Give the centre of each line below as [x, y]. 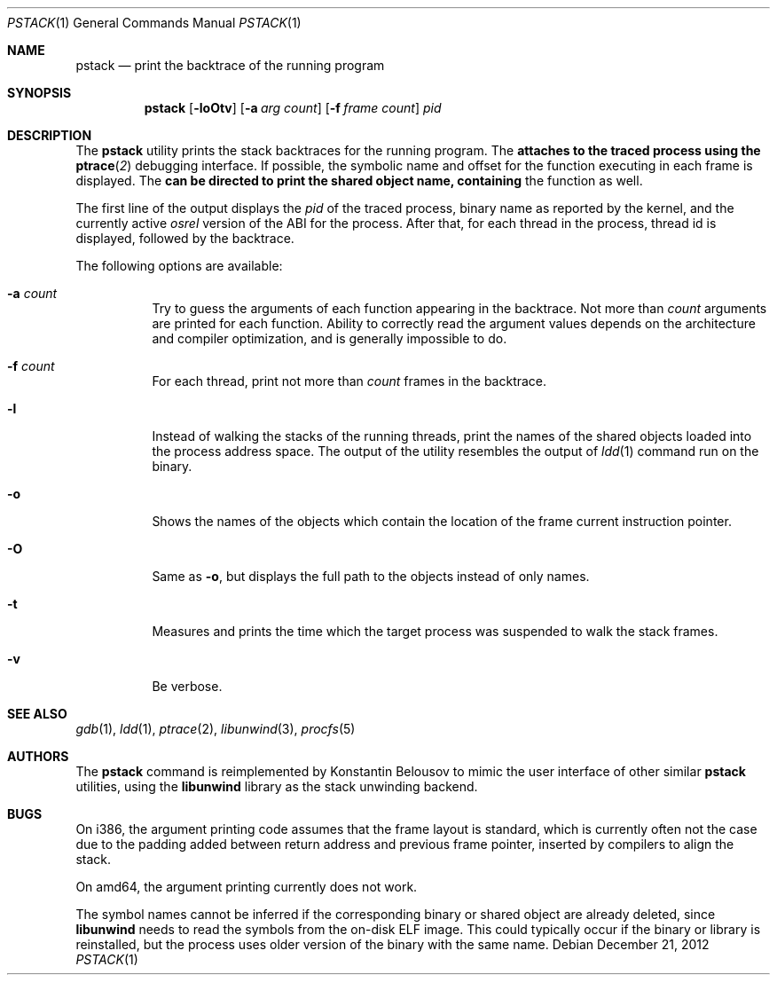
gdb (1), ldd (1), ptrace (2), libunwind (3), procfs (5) [216, 729]
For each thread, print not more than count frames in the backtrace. [349, 381]
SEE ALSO [37, 714]
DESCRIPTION [50, 135]
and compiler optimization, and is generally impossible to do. [330, 338]
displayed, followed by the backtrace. [185, 238]
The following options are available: [179, 266]
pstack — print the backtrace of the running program [230, 65]
